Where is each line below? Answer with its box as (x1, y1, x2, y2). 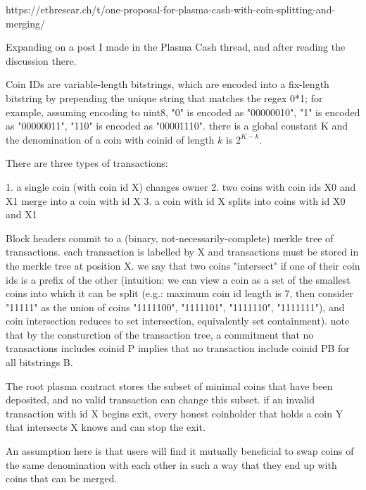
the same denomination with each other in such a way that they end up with (6, 457, 337, 472)
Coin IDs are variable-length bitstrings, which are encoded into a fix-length (6, 77, 329, 92)
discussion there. (6, 53, 77, 68)
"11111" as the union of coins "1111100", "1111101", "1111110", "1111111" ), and (6, 299, 345, 314)
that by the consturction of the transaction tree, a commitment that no (6, 327, 314, 341)
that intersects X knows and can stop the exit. (6, 420, 206, 434)
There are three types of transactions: (6, 156, 168, 170)
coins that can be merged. (6, 471, 118, 486)
